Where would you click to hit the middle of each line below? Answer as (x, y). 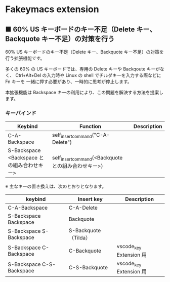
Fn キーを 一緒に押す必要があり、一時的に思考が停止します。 (69, 82)
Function (90, 127)
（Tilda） (80, 238)
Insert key (90, 199)
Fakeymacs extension (52, 9)
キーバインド (21, 113)
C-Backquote (85, 251)
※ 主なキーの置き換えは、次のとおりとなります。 (56, 186)
